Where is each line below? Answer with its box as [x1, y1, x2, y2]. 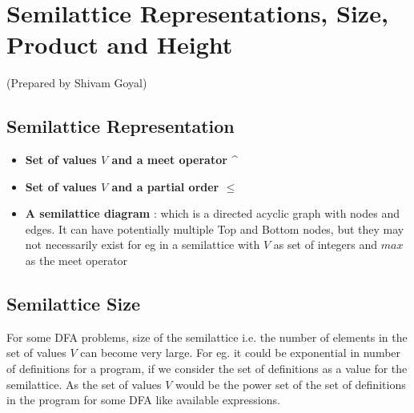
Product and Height [6, 28, 233, 61]
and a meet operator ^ [111, 151, 238, 168]
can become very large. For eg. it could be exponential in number [80, 344, 401, 361]
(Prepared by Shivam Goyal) [6, 74, 147, 91]
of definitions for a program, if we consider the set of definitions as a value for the [6, 360, 408, 377]
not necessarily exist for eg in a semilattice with [25, 236, 260, 253]
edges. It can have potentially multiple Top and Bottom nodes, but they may [25, 220, 404, 237]
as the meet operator [25, 252, 128, 269]
